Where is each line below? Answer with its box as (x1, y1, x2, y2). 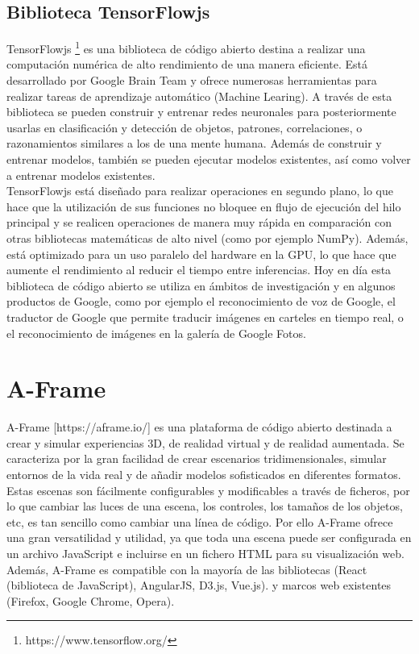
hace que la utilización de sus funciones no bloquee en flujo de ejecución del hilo (6, 198, 401, 215)
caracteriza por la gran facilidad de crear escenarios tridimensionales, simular (6, 450, 387, 467)
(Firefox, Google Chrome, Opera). (6, 592, 175, 609)
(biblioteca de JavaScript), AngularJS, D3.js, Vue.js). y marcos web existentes (6, 577, 392, 594)
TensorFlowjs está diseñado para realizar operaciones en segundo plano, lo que (6, 182, 393, 199)
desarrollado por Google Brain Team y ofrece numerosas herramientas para (6, 72, 377, 89)
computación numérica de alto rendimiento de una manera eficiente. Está (6, 56, 367, 73)
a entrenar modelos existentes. (6, 166, 156, 183)
